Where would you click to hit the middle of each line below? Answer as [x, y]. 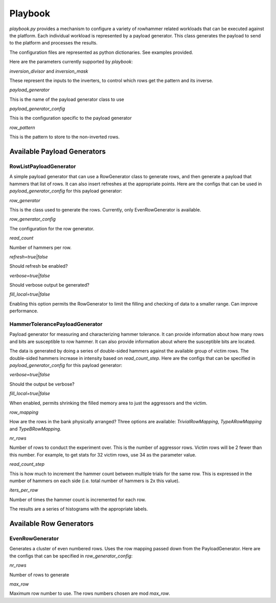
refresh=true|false [29, 256]
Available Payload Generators [57, 152]
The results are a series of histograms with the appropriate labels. [79, 509]
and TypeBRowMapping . [35, 429]
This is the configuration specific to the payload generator [71, 118]
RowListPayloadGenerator [43, 166]
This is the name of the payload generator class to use [67, 99]
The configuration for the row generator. [52, 228]
